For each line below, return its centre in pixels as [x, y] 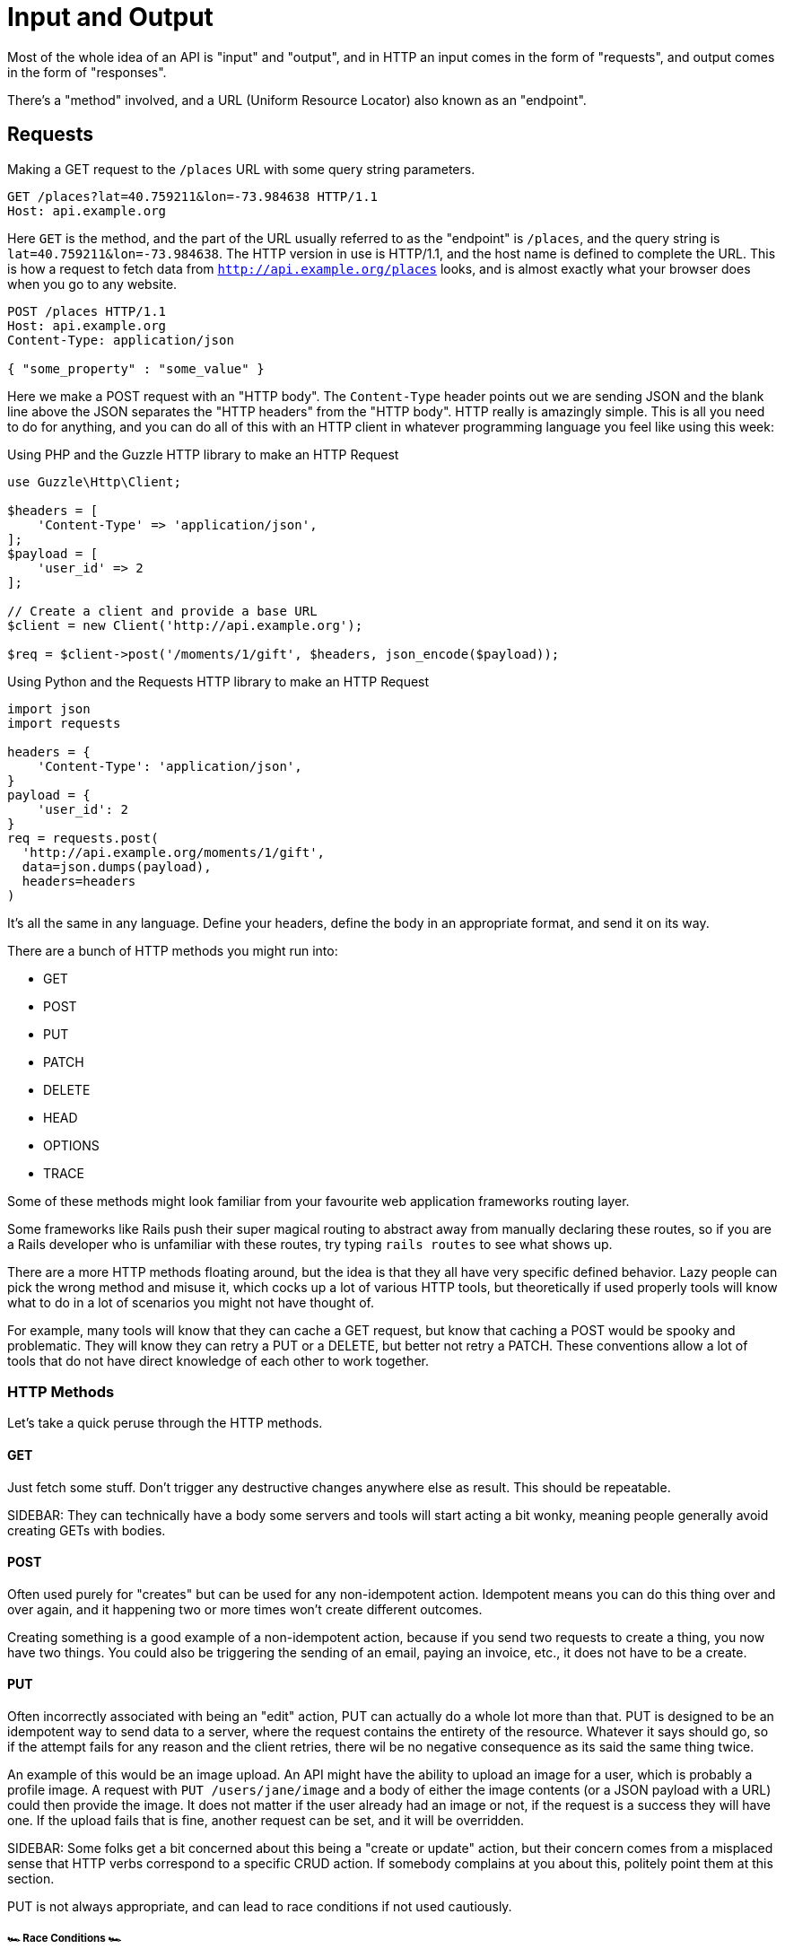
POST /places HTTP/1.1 [87, 311]
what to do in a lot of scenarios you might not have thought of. [191, 1302]
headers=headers [79, 881]
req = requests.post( [83, 838]
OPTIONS [71, 1145]
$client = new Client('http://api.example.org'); [185, 625]
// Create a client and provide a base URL [162, 611]
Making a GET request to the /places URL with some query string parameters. [241, 169]
